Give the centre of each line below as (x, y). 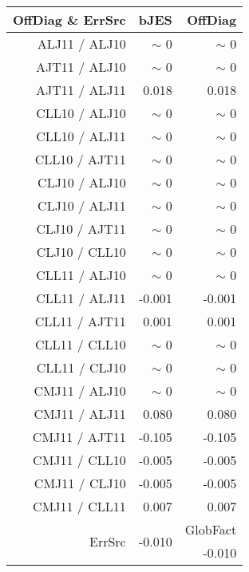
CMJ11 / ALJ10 (80, 391)
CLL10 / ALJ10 (81, 113)
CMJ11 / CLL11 (79, 506)
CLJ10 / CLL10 (81, 252)
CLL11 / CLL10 (80, 344)
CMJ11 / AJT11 (79, 437)
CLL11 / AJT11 (80, 321)
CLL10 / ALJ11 (81, 136)
